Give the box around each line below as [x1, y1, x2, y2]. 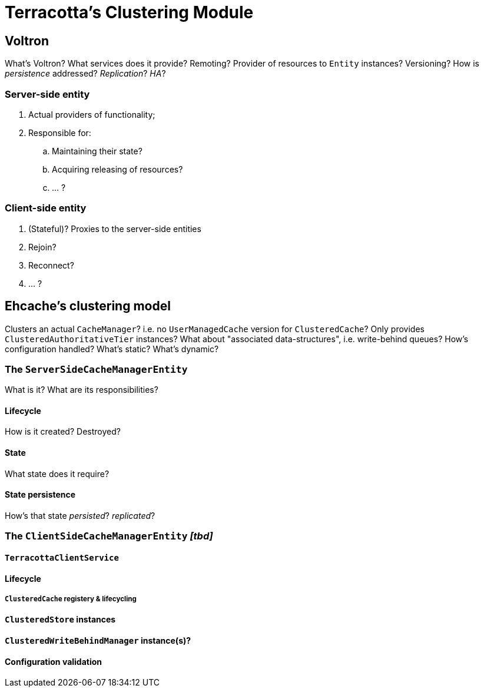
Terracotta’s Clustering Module [5, 2, 254, 22]
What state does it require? [5, 468, 110, 479]
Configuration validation [5, 656, 102, 667]
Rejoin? [28, 241, 57, 252]
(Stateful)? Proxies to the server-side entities [28, 223, 201, 234]
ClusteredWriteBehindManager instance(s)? [5, 635, 191, 645]
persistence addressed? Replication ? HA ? [5, 68, 166, 79]
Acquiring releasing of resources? [52, 164, 183, 174]
